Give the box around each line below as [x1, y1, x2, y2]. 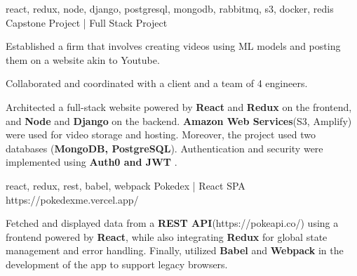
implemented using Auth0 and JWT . [6, 155, 177, 169]
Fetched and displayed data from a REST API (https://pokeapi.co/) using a [6, 216, 339, 230]
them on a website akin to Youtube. [6, 52, 160, 67]
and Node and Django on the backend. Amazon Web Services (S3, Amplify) [6, 113, 352, 128]
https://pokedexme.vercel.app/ [6, 192, 139, 206]
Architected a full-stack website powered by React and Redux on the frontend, [6, 99, 352, 114]
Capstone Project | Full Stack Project [6, 15, 168, 29]
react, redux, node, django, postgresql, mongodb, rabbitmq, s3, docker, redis [6, 1, 334, 15]
